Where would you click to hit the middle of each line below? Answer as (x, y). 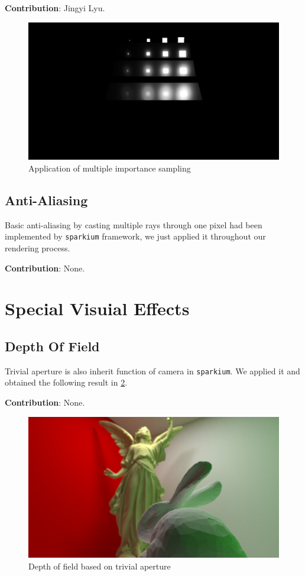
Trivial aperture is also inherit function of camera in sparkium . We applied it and (152, 370)
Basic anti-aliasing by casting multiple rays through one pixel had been (134, 224)
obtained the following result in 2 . (66, 382)
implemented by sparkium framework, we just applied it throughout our (135, 236)
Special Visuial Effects (97, 308)
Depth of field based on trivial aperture (100, 566)
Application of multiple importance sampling (110, 168)
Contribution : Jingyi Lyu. (55, 8)
